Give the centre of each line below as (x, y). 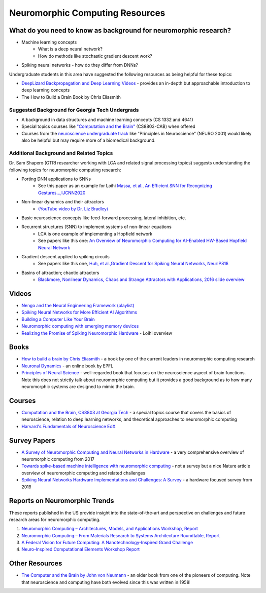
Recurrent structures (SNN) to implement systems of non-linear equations (97, 227)
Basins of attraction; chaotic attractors (60, 273)
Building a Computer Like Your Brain (58, 319)
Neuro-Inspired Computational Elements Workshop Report (81, 549)
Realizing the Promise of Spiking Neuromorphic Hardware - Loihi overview (97, 333)
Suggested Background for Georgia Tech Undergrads (74, 110)
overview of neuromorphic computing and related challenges (83, 473)
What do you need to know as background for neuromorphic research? (120, 30)
